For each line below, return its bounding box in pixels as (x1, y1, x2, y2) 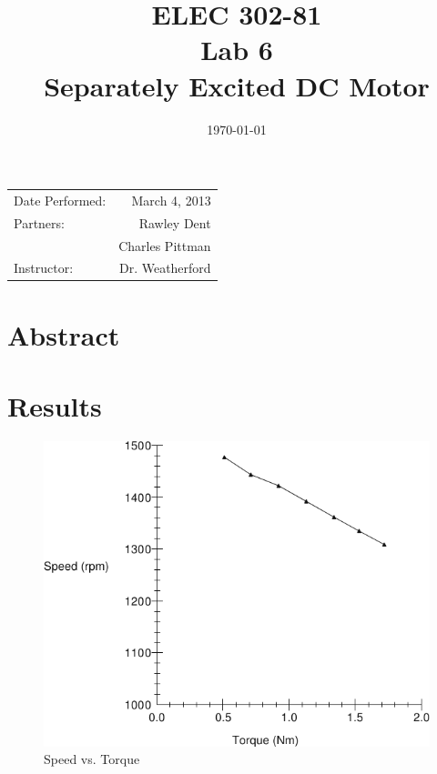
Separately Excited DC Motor (44, 66, 430, 104)
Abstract (7, 316, 120, 353)
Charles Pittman (118, 236, 211, 255)
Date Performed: (14, 190, 107, 209)
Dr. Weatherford (118, 258, 211, 277)
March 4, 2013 (131, 190, 211, 209)
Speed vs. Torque (44, 749, 140, 769)
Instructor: (14, 258, 74, 277)
